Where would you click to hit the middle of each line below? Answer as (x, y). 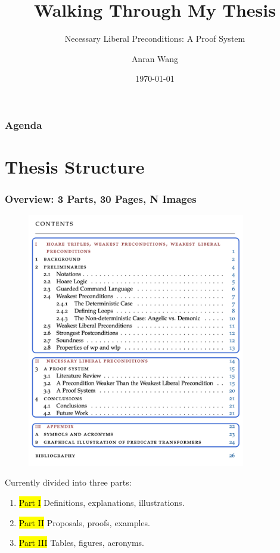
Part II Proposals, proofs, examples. (84, 522)
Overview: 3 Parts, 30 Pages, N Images (101, 199)
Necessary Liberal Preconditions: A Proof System (155, 38)
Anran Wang (155, 58)
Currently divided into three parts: (68, 482)
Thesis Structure (75, 167)
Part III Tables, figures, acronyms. (81, 543)
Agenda (24, 124)
